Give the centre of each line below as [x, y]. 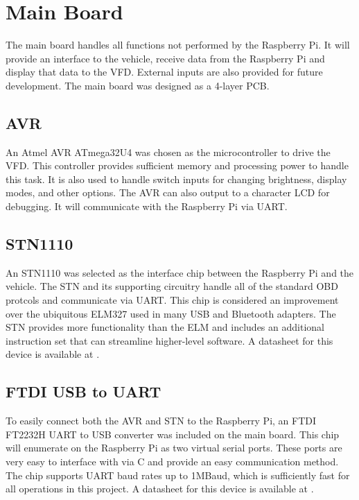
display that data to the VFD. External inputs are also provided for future [164, 72]
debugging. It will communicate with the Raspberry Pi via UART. [147, 206]
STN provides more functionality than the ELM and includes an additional [165, 327]
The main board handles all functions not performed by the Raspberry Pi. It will [178, 45]
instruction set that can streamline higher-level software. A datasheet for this [169, 340]
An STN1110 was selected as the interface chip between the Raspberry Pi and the [180, 272]
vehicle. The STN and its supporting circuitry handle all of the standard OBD [172, 286]
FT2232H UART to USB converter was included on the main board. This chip [173, 434]
